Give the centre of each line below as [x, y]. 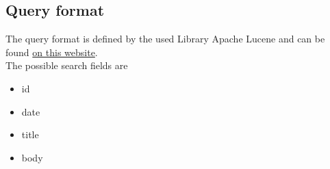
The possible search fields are [67, 65]
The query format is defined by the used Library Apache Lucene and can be [165, 39]
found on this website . [52, 52]
